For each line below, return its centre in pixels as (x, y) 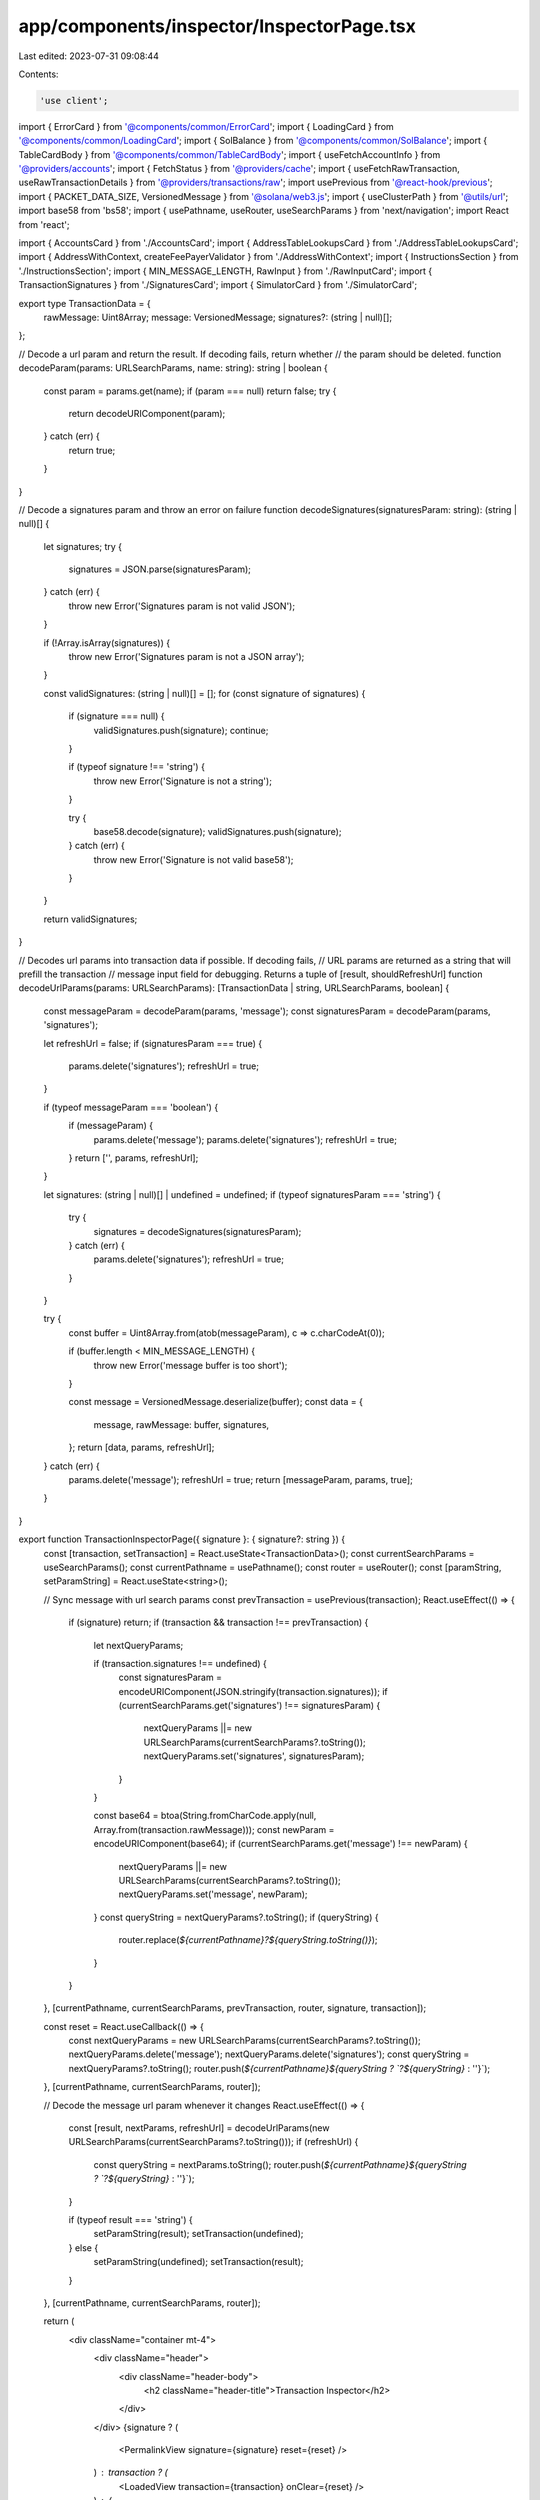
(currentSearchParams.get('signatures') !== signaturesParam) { (249, 1706)
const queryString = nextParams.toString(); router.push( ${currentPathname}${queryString (280, 2164)
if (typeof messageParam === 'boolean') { (131, 1107)
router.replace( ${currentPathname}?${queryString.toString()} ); (248, 1940)
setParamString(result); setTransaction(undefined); (198, 2234)
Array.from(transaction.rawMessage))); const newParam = (214, 1829)
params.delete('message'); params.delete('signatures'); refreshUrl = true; (245, 1139)
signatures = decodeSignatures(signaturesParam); (197, 1231)
